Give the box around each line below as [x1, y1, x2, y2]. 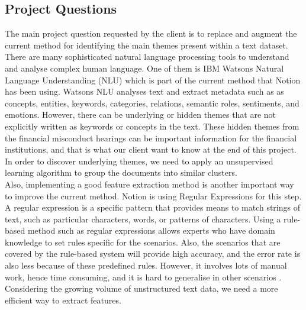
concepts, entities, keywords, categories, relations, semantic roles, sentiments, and [5, 96, 299, 109]
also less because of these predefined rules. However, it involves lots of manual [5, 259, 287, 272]
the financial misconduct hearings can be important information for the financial [5, 131, 297, 144]
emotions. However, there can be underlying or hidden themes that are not [5, 108, 276, 121]
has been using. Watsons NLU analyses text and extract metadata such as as [5, 85, 284, 98]
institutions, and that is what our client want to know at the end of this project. [5, 143, 297, 156]
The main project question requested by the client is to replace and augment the [5, 27, 297, 40]
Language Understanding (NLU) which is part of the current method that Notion [5, 73, 301, 86]
